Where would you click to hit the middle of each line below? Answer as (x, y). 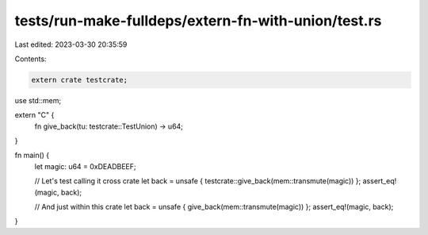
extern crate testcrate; (80, 80)
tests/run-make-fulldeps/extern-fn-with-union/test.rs (198, 21)
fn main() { (32, 156)
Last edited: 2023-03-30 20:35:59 (71, 44)
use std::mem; (38, 100)
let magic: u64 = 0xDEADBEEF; (85, 166)
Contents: (31, 59)
